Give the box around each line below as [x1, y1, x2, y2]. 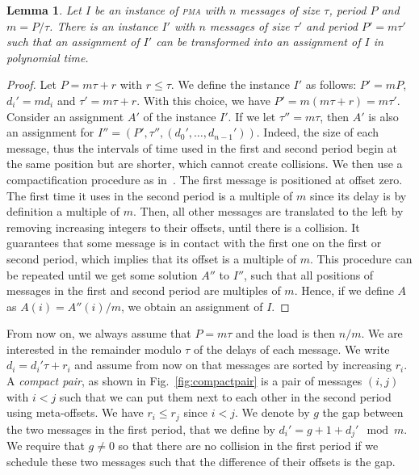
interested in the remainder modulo [6, 340, 182, 357]
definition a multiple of [6, 203, 120, 220]
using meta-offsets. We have [6, 404, 144, 421]
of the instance [143, 107, 216, 124]
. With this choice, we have [136, 91, 270, 108]
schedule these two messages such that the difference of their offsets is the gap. [6, 452, 396, 469]
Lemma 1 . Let [6, 2, 82, 18]
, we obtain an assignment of [120, 297, 263, 314]
